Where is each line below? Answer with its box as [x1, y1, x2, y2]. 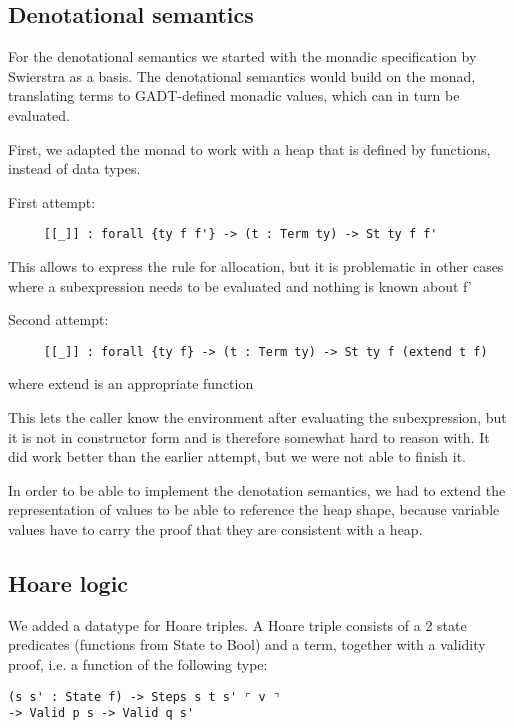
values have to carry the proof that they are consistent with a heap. [8, 519, 423, 540]
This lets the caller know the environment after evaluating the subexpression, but [8, 407, 507, 428]
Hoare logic [8, 568, 129, 598]
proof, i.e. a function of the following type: [8, 654, 268, 674]
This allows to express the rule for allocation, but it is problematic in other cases [8, 256, 504, 277]
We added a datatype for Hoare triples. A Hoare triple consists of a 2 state [8, 614, 467, 635]
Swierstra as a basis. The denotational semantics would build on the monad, [8, 65, 476, 86]
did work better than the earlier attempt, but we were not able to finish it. [8, 446, 466, 467]
